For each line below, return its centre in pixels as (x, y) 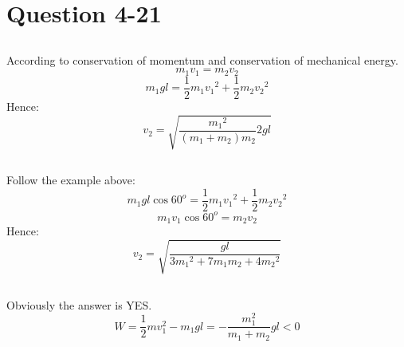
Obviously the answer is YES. (79, 304)
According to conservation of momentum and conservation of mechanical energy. (202, 59)
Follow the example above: (71, 180)
